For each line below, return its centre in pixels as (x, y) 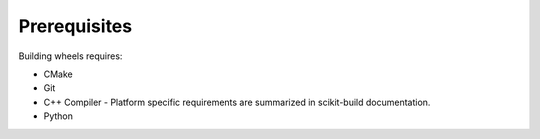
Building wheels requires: (70, 56)
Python (58, 116)
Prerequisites (75, 26)
